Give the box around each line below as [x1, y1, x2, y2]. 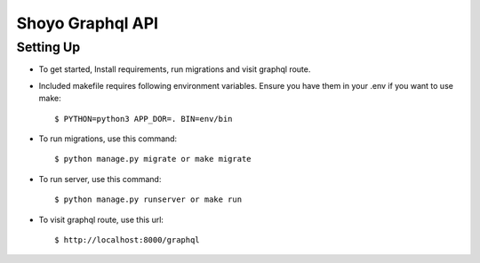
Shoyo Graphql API [16, 13, 159, 33]
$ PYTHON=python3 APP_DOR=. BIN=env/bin [54, 114, 233, 124]
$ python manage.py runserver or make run [54, 195, 243, 204]
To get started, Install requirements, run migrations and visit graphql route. [38, 64, 311, 75]
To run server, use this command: [38, 173, 162, 184]
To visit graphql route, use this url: [38, 214, 164, 225]
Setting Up [16, 39, 81, 55]
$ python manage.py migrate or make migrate [54, 154, 252, 164]
